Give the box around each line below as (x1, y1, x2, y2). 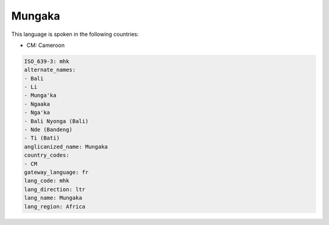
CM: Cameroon (26, 41, 65, 49)
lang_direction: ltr (24, 186, 85, 193)
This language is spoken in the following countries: (11, 30, 139, 38)
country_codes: (24, 152, 69, 159)
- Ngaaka (24, 101, 51, 107)
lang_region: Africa (24, 203, 85, 210)
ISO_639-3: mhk (24, 58, 69, 65)
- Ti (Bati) (24, 135, 60, 141)
